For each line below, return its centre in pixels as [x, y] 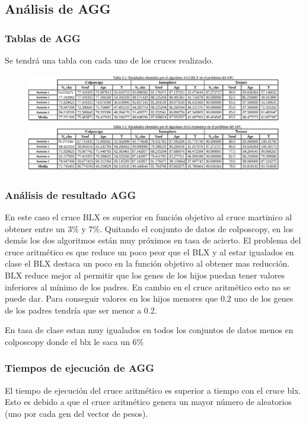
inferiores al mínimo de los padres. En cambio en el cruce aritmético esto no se [148, 287]
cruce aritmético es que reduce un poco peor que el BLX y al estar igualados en [149, 251]
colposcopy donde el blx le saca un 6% [74, 341]
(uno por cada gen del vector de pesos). [76, 413]
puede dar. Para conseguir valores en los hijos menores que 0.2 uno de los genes [149, 298]
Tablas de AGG [43, 38]
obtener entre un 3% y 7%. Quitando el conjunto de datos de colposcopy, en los [149, 228]
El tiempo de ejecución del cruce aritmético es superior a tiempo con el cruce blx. [153, 390]
